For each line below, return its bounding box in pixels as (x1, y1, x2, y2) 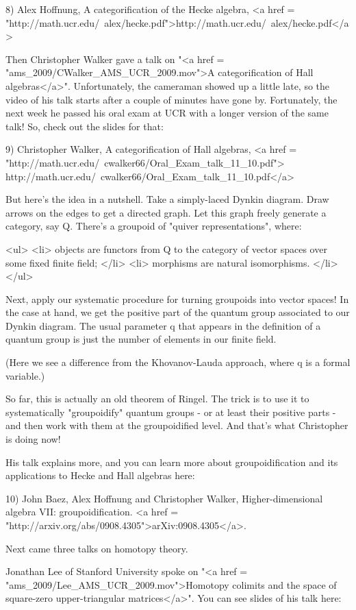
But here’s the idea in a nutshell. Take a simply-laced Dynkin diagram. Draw (5, 192, 329, 206)
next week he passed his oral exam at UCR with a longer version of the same (5, 106, 329, 120)
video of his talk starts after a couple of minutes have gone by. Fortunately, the (5, 92, 338, 106)
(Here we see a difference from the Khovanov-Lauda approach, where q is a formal (5, 355, 351, 369)
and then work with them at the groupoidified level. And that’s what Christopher (5, 418, 348, 432)
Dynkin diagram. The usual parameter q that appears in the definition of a (5, 318, 321, 332)
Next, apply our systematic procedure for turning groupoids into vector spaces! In (5, 291, 349, 306)
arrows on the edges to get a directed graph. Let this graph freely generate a (5, 205, 327, 219)
